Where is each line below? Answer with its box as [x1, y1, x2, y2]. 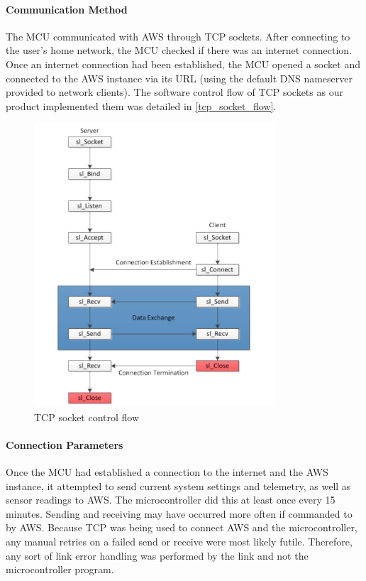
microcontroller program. [6, 562, 114, 577]
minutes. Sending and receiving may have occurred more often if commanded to [6, 506, 353, 521]
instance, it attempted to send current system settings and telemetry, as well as [6, 478, 351, 493]
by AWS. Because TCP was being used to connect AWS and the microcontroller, [6, 520, 357, 535]
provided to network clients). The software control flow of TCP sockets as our [6, 85, 343, 99]
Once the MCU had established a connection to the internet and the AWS [6, 465, 328, 479]
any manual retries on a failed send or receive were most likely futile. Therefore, [6, 533, 353, 548]
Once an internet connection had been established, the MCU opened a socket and [6, 56, 360, 71]
